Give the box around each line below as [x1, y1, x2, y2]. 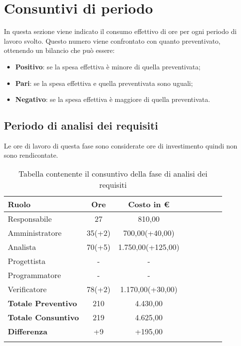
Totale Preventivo [8, 297, 77, 309]
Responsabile [8, 213, 52, 225]
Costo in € [128, 198, 170, 210]
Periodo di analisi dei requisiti [4, 118, 159, 133]
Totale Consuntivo [8, 312, 79, 323]
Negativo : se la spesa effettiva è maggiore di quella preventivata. [15, 94, 210, 104]
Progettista [8, 255, 46, 267]
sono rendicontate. [4, 150, 58, 160]
